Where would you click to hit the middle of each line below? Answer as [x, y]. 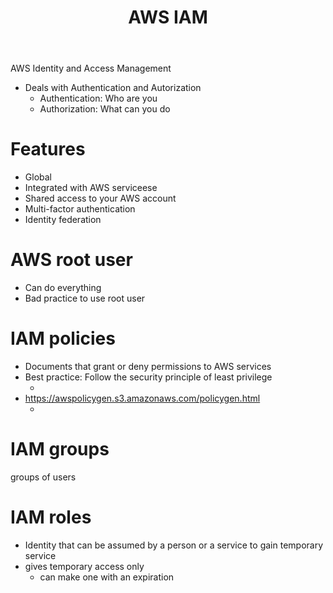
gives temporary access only [84, 566]
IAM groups [60, 449]
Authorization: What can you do [105, 109]
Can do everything [63, 288]
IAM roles [51, 517]
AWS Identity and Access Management [91, 68]
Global [38, 177]
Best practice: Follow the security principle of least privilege [148, 377]
